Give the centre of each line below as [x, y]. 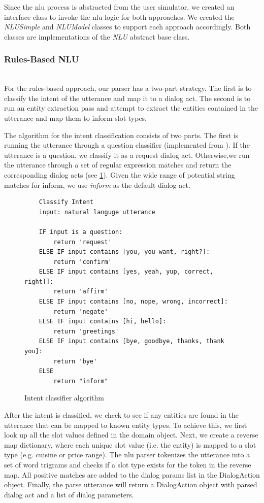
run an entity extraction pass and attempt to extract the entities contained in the [131, 108]
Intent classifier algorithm [64, 398]
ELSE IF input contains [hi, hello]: [103, 322]
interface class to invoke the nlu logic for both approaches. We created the [119, 16]
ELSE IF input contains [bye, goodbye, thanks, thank [131, 341]
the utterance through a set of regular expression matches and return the [118, 165]
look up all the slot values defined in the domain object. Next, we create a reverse [131, 435]
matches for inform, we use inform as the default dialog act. [97, 185]
